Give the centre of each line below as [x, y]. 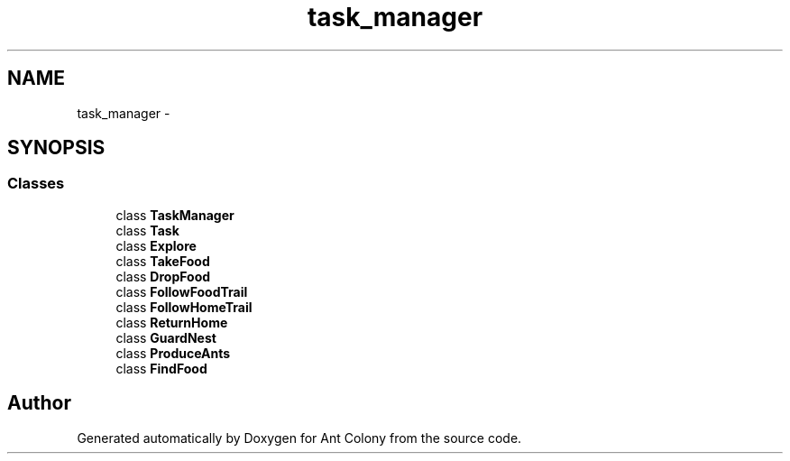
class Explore [156, 245]
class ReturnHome [172, 322]
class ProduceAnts [173, 353]
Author [39, 403]
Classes [36, 184]
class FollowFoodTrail [182, 291]
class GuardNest [166, 337]
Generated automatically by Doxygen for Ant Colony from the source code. [299, 438]
